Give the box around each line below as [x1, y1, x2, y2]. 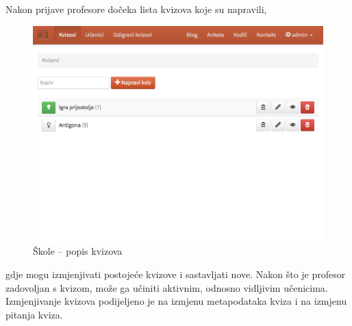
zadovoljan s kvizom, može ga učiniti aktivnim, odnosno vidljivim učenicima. [5, 280, 328, 294]
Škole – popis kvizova [33, 244, 123, 258]
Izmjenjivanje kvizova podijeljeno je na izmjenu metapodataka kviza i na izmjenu [5, 294, 347, 308]
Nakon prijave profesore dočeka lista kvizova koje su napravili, [5, 2, 267, 16]
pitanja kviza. [5, 307, 63, 321]
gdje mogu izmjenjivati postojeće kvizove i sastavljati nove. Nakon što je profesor [5, 266, 346, 281]
